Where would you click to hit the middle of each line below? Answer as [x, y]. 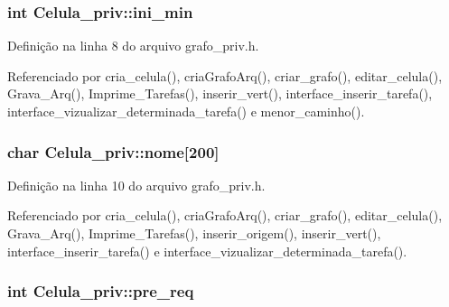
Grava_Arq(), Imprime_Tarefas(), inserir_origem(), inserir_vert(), [194, 233]
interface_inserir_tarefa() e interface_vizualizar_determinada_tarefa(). [207, 251]
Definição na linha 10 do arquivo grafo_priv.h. [136, 185]
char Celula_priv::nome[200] [113, 151]
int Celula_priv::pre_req [101, 291]
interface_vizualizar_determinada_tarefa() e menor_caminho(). [186, 111]
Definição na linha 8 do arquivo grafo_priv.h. [133, 46]
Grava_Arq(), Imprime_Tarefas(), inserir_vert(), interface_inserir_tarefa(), [220, 93]
